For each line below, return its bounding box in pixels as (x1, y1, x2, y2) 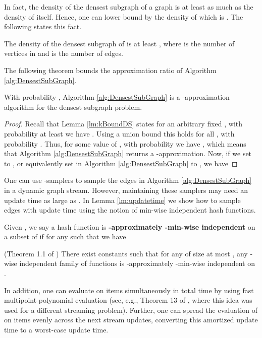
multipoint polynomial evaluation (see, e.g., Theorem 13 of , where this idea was (4, 295, 252, 305)
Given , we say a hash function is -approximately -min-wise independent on (4, 221, 255, 232)
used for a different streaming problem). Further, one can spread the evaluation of (4, 304, 257, 315)
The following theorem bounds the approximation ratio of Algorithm (4, 64, 217, 75)
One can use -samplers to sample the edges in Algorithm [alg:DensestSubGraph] (4, 175, 252, 185)
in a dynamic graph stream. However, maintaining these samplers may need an (4, 184, 248, 195)
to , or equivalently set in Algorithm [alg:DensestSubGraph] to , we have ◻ (4, 158, 238, 168)
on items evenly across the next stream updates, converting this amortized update (4, 314, 258, 325)
